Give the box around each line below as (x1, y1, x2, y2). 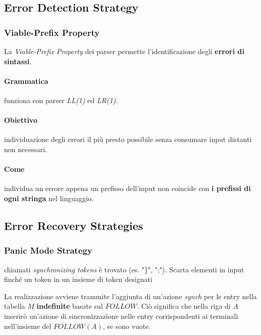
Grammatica (4, 75, 48, 86)
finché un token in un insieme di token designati (4, 274, 152, 284)
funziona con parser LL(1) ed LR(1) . (4, 94, 118, 105)
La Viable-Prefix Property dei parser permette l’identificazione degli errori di (4, 46, 244, 56)
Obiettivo (4, 115, 37, 125)
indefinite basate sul (36, 301, 103, 311)
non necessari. (4, 143, 47, 154)
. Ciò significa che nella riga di (137, 301, 231, 311)
